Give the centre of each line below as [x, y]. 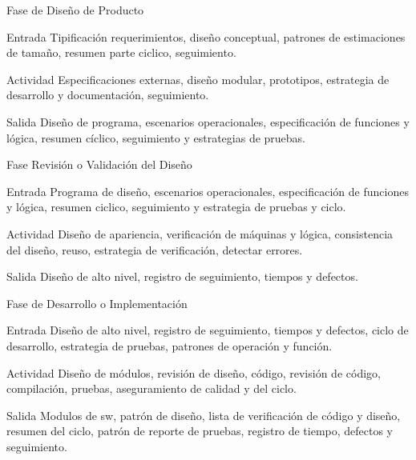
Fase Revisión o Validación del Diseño [99, 164]
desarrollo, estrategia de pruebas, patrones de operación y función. [170, 345]
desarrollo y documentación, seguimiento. [108, 95]
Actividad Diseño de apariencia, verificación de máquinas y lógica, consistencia [200, 233]
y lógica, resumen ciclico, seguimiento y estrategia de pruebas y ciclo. [176, 207]
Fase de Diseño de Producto [75, 10]
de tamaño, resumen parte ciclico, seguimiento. [121, 52]
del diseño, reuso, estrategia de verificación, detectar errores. [155, 249]
